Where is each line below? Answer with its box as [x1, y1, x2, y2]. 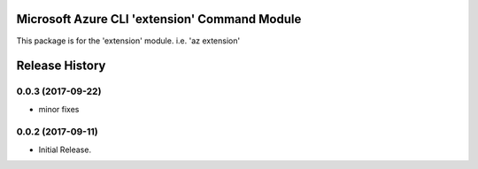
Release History [16, 58, 106, 73]
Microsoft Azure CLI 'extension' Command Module [16, 12, 302, 27]
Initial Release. [38, 144, 92, 155]
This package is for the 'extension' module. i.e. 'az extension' [16, 35, 241, 46]
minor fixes [38, 104, 80, 114]
